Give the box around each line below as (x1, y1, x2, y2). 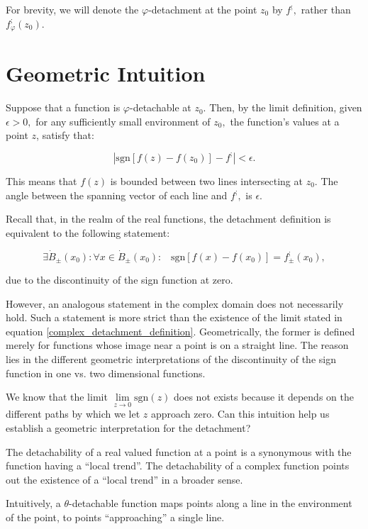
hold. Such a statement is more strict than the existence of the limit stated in (6, 310, 342, 325)
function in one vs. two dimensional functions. (6, 365, 206, 380)
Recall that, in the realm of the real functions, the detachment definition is (6, 211, 331, 226)
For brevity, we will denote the (6, 2, 139, 16)
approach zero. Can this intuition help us (150, 406, 330, 421)
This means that (6, 173, 77, 188)
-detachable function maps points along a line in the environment (69, 496, 352, 511)
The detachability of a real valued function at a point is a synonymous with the (6, 444, 352, 459)
